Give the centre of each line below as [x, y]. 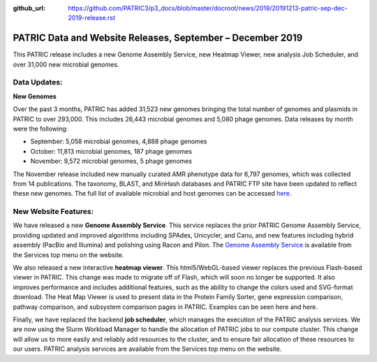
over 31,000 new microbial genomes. [66, 64]
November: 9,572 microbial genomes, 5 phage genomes [111, 161]
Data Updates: [38, 82]
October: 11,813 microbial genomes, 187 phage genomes [111, 151]
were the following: [40, 129]
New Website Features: [53, 212]
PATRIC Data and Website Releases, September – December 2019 [158, 38]
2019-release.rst [91, 18]
